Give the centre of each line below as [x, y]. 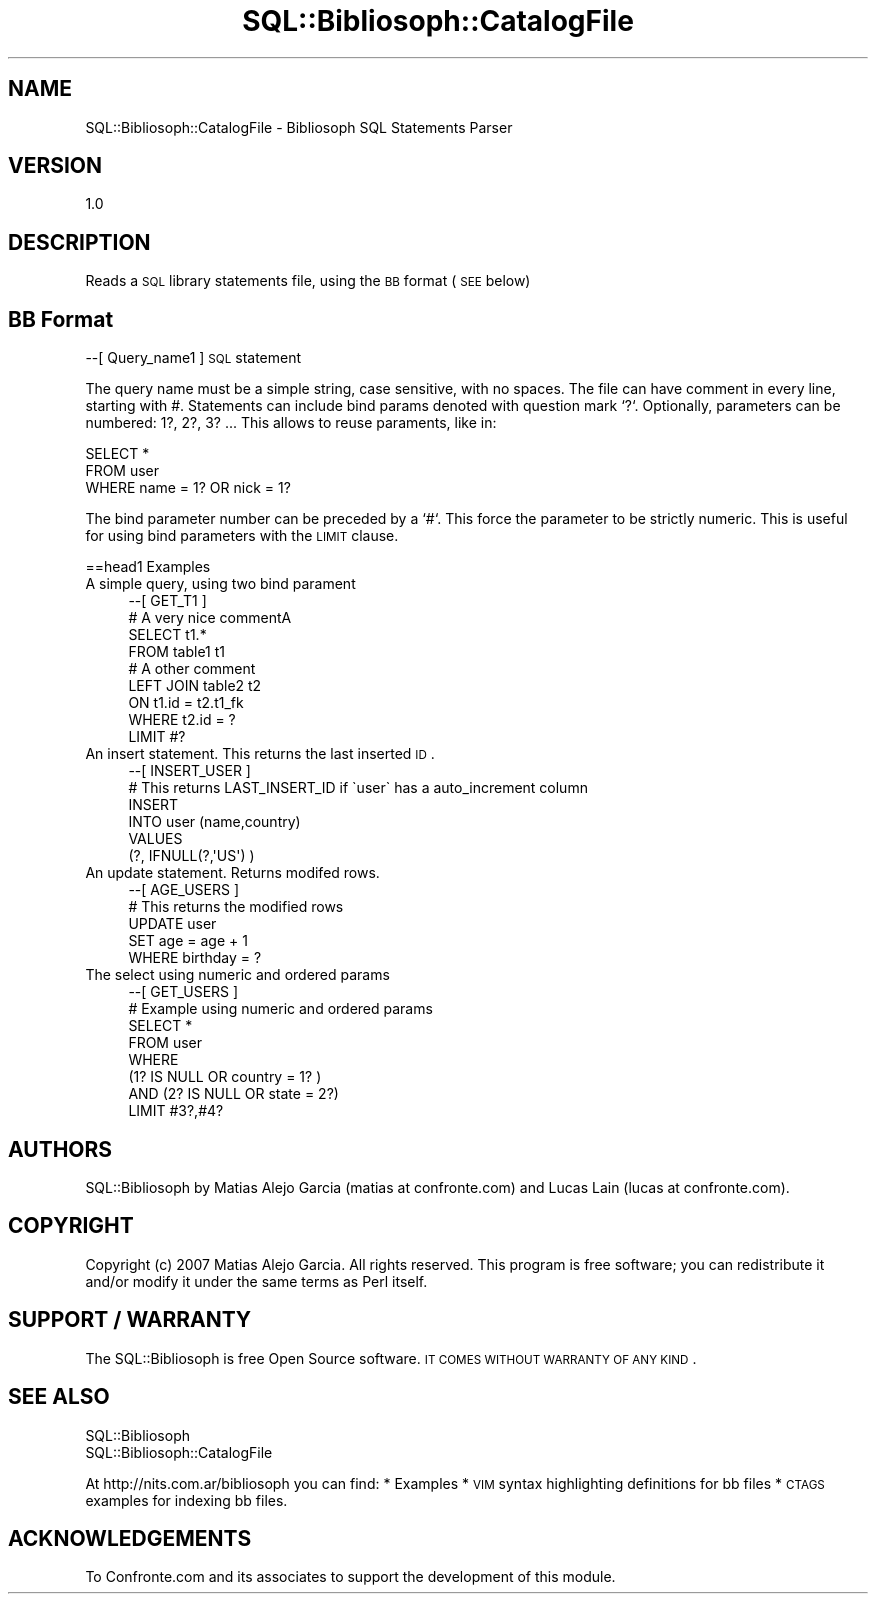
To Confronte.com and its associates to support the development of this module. [350, 1577]
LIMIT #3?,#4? [176, 1111]
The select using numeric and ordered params [237, 975]
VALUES [155, 839]
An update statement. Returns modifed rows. [232, 873]
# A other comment [192, 669]
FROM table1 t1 [177, 652]
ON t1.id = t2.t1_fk [186, 703]
